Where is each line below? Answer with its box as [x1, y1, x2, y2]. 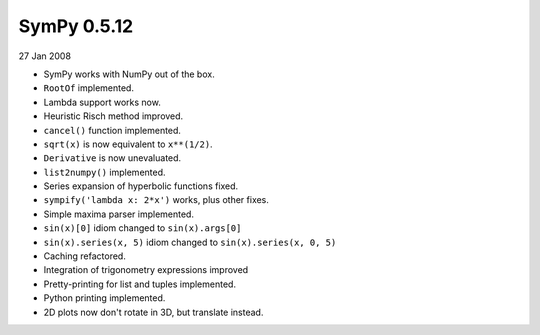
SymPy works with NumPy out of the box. [43, 68, 215, 80]
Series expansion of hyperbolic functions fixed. [43, 180, 239, 192]
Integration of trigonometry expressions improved [43, 264, 249, 276]
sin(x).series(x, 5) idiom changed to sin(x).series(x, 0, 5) [43, 236, 337, 248]
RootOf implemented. [43, 82, 135, 94]
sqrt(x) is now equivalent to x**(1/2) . [43, 138, 214, 150]
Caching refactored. [43, 250, 127, 262]
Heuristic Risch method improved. [43, 110, 184, 122]
